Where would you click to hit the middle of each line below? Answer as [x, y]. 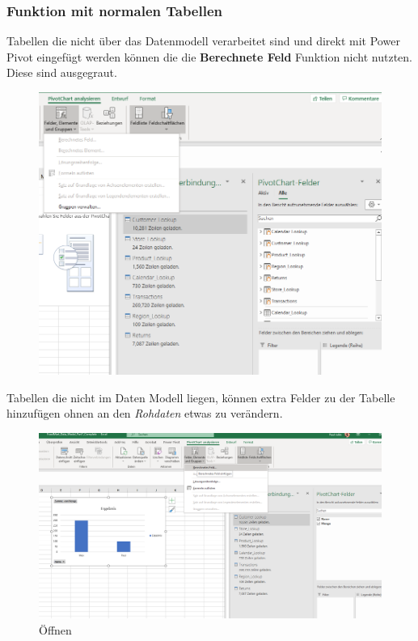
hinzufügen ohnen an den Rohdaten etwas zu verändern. [145, 413]
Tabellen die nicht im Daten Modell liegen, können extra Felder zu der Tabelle [201, 397]
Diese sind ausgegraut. [62, 72]
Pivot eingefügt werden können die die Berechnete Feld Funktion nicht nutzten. [209, 56]
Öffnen [55, 629]
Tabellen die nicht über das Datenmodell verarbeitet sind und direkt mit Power [203, 41]
